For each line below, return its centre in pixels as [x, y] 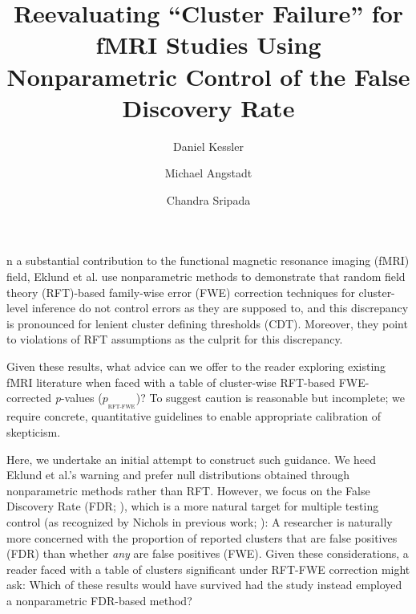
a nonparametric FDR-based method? [99, 600]
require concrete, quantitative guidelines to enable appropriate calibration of [194, 416]
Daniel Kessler [208, 146]
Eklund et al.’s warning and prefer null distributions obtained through [178, 475]
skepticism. [34, 432]
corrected [29, 398]
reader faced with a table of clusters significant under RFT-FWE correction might [208, 569]
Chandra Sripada [208, 199]
